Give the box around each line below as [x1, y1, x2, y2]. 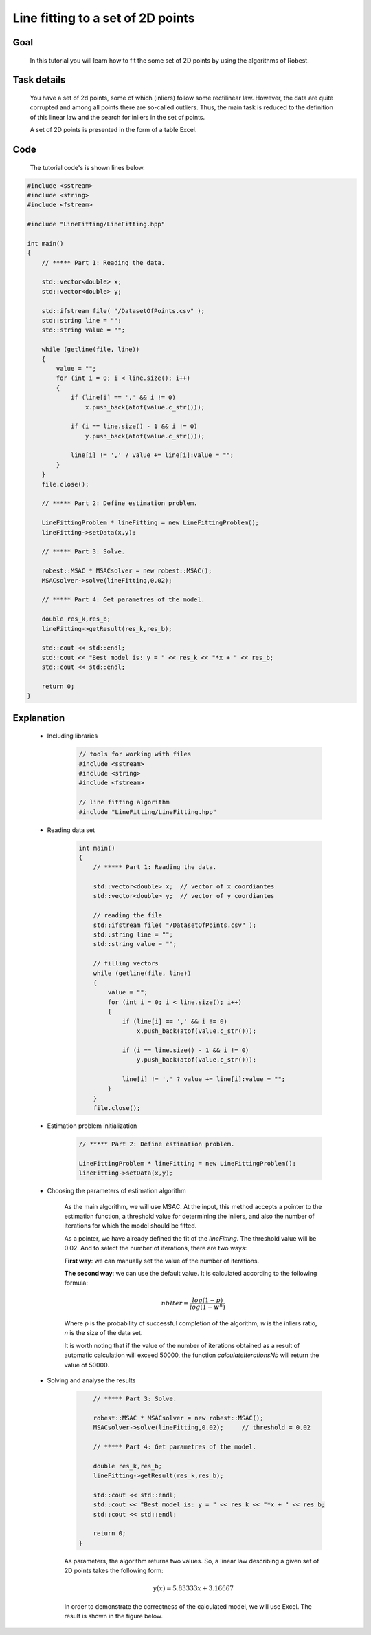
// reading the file [93, 912, 163, 919]
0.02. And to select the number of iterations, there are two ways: [64, 1244, 247, 1252]
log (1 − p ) [192, 1296, 223, 1304]
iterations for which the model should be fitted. [64, 1221, 197, 1230]
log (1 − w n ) [190, 1301, 226, 1311]
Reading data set [47, 826, 95, 834]
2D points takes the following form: [64, 1566, 164, 1575]
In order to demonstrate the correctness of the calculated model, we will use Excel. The [64, 1602, 312, 1610]
